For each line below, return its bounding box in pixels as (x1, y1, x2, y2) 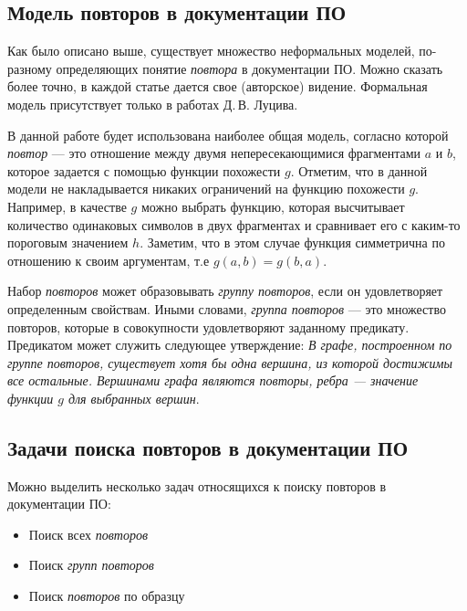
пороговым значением (7, 233, 129, 252)
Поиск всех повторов (28, 524, 148, 543)
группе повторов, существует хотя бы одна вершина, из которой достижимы (7, 353, 452, 372)
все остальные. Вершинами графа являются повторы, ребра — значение (7, 371, 419, 390)
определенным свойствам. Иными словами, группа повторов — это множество (7, 299, 446, 318)
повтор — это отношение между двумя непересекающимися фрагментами (7, 143, 420, 163)
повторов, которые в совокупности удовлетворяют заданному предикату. (7, 317, 410, 336)
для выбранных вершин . (67, 388, 200, 407)
